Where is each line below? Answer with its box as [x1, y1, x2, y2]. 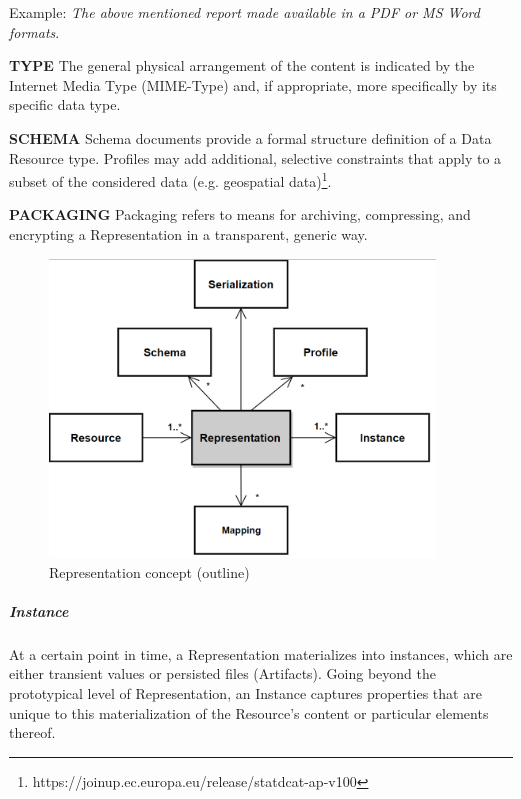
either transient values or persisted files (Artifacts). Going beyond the [9, 663, 436, 684]
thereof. [9, 722, 56, 743]
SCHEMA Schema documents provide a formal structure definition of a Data [9, 127, 492, 148]
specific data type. [9, 94, 121, 115]
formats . [9, 21, 60, 42]
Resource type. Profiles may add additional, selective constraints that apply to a [9, 147, 502, 168]
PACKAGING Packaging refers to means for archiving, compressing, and [9, 204, 471, 225]
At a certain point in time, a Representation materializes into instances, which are [9, 643, 513, 664]
